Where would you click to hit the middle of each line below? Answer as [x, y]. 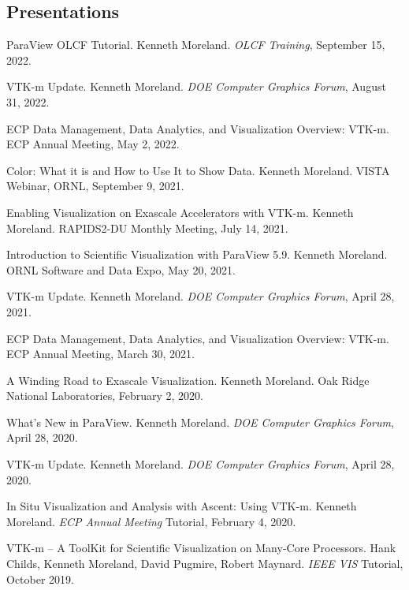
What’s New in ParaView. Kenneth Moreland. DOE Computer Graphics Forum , [200, 422]
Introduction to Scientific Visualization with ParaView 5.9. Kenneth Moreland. [197, 254]
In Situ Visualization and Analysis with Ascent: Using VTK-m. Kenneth [182, 506]
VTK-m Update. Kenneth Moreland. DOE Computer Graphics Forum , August [196, 86]
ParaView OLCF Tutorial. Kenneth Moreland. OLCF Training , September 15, [196, 45]
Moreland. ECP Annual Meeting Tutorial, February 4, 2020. [151, 521]
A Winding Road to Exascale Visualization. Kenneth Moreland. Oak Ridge [188, 380]
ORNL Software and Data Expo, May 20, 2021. [121, 269]
